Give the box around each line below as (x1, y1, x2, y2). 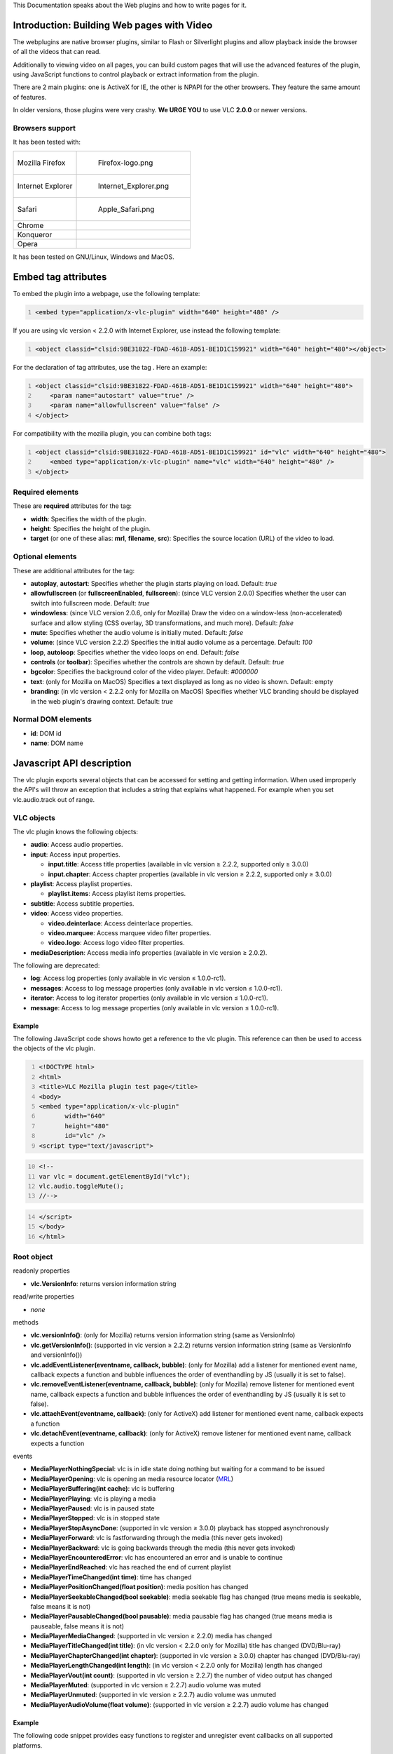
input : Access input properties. (30, 850, 120, 859)
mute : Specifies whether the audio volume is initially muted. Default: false (30, 628, 244, 636)
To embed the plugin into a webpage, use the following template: (13, 289, 200, 297)
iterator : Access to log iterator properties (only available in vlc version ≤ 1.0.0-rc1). (30, 993, 269, 1003)
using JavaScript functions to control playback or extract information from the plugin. (13, 70, 259, 79)
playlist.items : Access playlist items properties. (48, 890, 186, 898)
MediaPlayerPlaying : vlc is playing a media (30, 1494, 156, 1503)
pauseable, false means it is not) (30, 1621, 125, 1631)
